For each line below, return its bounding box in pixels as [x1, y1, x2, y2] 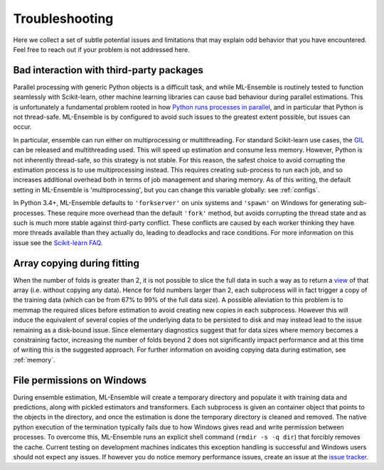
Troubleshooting [13, 11, 114, 26]
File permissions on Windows [13, 374, 147, 386]
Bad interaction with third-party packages [13, 64, 204, 76]
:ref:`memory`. [13, 355, 55, 364]
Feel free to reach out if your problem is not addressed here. [13, 45, 190, 53]
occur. [13, 122, 32, 131]
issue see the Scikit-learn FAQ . [13, 239, 103, 247]
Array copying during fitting [13, 257, 140, 269]
